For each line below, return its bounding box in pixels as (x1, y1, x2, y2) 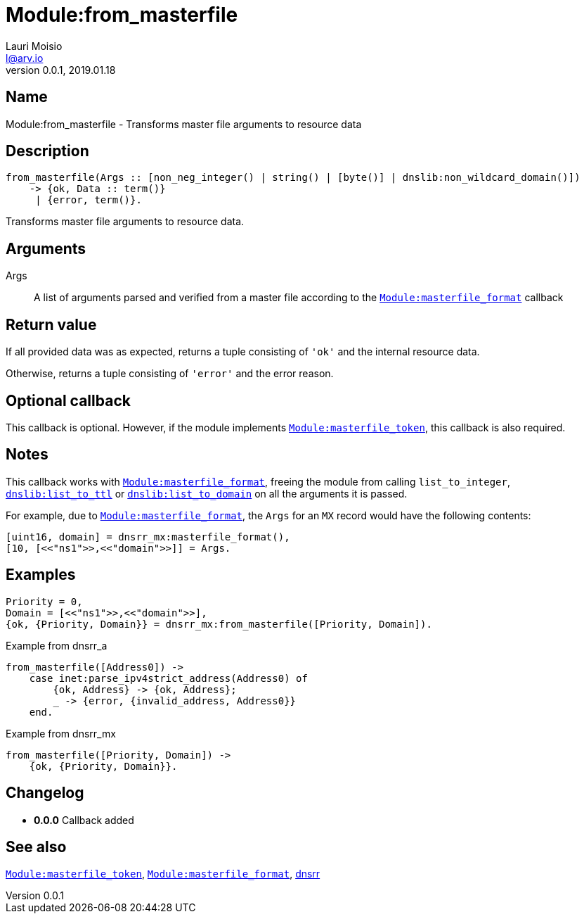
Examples (6, 566, 76, 584)
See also (6, 837, 67, 856)
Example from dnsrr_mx (6, 727, 116, 740)
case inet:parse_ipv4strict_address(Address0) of (29, 672, 308, 684)
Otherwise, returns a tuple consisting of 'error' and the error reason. (6, 367, 334, 380)
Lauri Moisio (6, 39, 63, 52)
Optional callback (6, 391, 131, 410)
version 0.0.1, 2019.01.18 (6, 63, 116, 76)
